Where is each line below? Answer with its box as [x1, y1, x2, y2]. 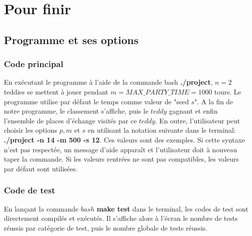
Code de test [4, 184, 55, 196]
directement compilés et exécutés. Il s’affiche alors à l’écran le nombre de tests [4, 213, 238, 223]
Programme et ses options [4, 32, 138, 47]
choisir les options [4, 125, 57, 135]
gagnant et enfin [169, 106, 218, 116]
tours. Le [214, 86, 241, 96]
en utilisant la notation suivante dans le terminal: [88, 125, 236, 135]
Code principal [4, 58, 64, 70]
